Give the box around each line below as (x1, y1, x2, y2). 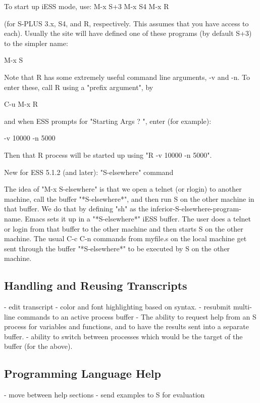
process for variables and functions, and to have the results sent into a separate (4, 321, 249, 332)
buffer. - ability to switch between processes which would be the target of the (4, 331, 243, 341)
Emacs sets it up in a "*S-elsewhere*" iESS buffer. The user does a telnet (25, 213, 251, 223)
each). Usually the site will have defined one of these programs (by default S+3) (4, 28, 252, 38)
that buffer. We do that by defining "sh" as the (4, 203, 148, 214)
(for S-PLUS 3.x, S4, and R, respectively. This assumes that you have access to (4, 18, 249, 28)
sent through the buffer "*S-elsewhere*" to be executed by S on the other (4, 243, 230, 253)
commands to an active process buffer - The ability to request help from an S (17, 311, 256, 322)
